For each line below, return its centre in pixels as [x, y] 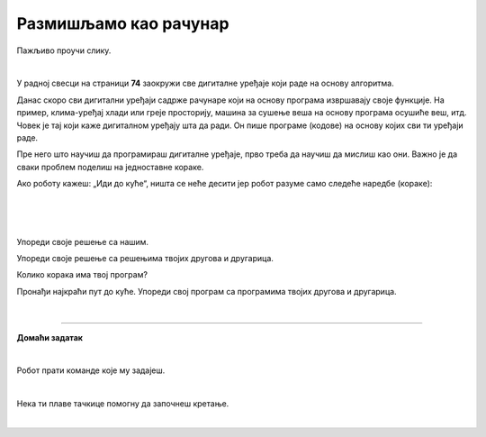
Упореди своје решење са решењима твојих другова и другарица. [145, 259]
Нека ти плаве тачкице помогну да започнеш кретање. [123, 404]
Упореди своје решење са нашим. [82, 241]
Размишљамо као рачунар [123, 23]
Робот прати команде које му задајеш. [91, 370]
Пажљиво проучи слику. [64, 50]
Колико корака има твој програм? [82, 275]
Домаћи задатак [49, 337]
